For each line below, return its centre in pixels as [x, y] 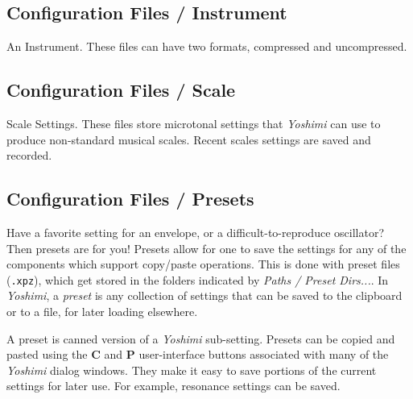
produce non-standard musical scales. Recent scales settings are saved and [189, 139]
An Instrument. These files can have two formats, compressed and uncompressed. [207, 46]
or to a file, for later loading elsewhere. [102, 312]
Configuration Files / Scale [121, 90]
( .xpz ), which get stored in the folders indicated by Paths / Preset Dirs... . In [198, 279]
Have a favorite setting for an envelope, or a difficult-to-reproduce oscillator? [195, 232]
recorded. [29, 155]
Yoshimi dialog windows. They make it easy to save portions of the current [192, 370]
